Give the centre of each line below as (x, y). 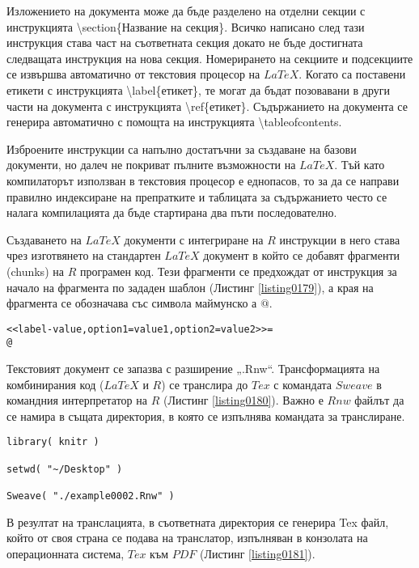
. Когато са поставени (352, 74)
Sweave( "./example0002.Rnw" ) (91, 496)
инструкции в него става (340, 239)
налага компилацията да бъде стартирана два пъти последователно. (172, 212)
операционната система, (66, 553)
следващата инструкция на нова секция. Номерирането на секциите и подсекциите (210, 58)
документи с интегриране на (194, 239)
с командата (303, 384)
